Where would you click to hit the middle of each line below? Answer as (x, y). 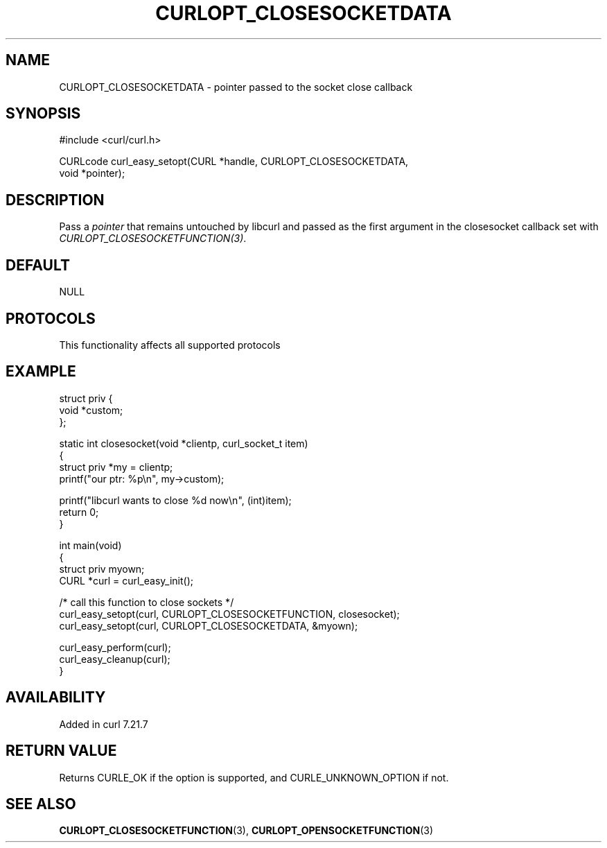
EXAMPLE (41, 372)
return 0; (79, 512)
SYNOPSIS (43, 114)
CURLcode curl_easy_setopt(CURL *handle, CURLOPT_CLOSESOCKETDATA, (234, 162)
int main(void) (90, 545)
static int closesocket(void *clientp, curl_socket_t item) (184, 443)
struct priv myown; (102, 569)
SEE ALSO (41, 804)
